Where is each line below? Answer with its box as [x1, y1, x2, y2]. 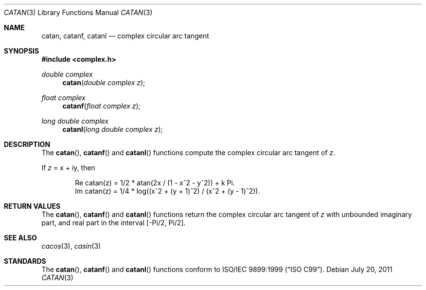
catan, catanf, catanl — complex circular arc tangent [41, 32, 209, 40]
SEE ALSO [4, 234, 37, 242]
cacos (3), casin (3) [41, 242, 101, 250]
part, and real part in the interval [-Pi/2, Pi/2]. [41, 218, 186, 227]
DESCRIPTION [4, 140, 51, 148]
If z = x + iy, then [41, 163, 95, 172]
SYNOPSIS [4, 47, 39, 55]
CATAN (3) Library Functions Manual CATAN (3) [4, 8, 153, 17]
